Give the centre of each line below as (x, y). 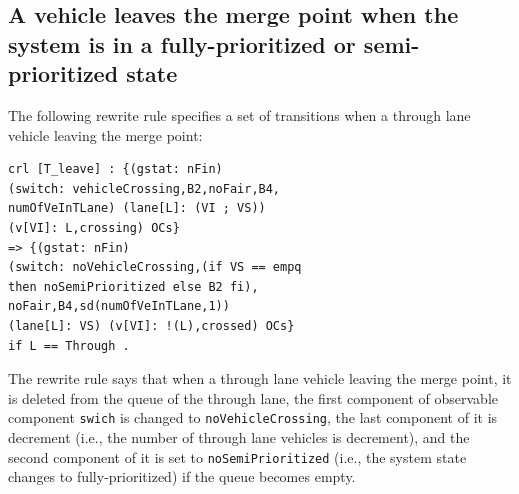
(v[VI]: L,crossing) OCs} (94, 227)
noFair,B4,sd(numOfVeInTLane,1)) (119, 306)
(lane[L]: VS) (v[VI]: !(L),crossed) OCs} (151, 325)
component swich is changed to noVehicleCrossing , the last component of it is (253, 417)
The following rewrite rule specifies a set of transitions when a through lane (239, 114)
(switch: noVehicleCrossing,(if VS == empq (155, 267)
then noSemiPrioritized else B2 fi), (133, 286)
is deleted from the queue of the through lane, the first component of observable (253, 397)
